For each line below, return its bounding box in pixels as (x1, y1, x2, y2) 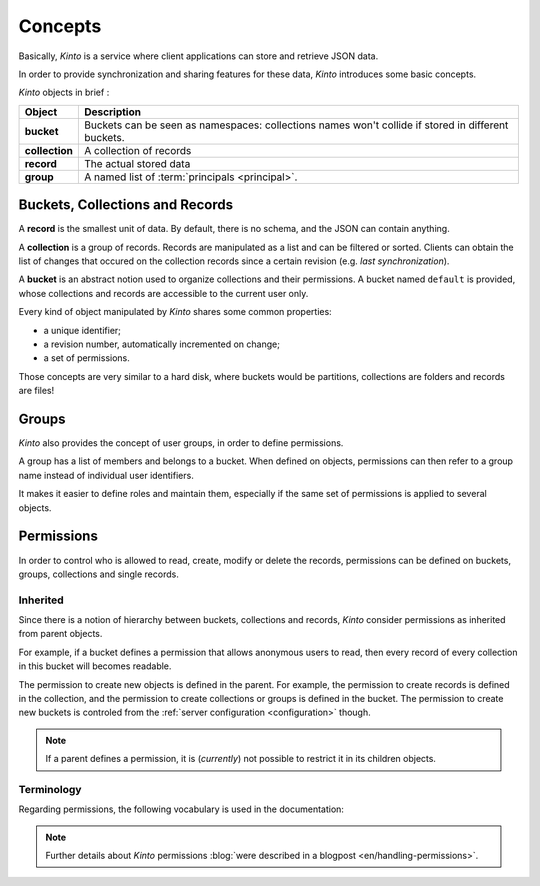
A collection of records (84, 143, 192, 157)
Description (84, 105, 142, 119)
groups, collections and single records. (18, 568, 179, 580)
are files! (18, 385, 55, 397)
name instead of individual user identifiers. (18, 469, 194, 481)
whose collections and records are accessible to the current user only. (18, 287, 309, 299)
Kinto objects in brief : (18, 86, 110, 99)
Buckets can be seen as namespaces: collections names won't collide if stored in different (84, 118, 509, 132)
